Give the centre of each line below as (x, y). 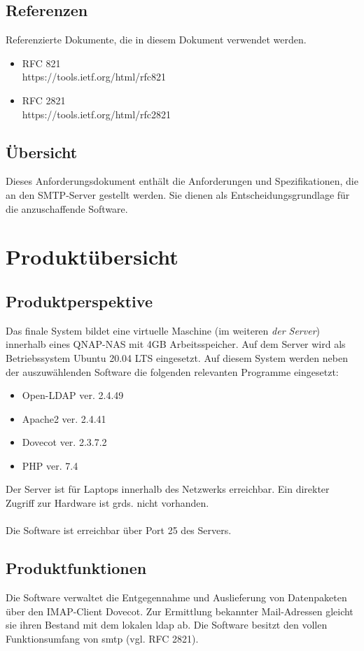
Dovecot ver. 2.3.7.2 (64, 442)
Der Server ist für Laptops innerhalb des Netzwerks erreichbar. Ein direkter (168, 489)
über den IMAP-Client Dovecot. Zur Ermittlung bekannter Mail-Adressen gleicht (180, 611)
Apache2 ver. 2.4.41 (64, 418)
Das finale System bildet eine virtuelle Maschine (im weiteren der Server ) (163, 330)
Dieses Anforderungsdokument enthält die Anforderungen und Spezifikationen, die (182, 181)
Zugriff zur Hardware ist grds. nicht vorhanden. (107, 503)
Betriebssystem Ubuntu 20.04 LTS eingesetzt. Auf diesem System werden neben (177, 357)
